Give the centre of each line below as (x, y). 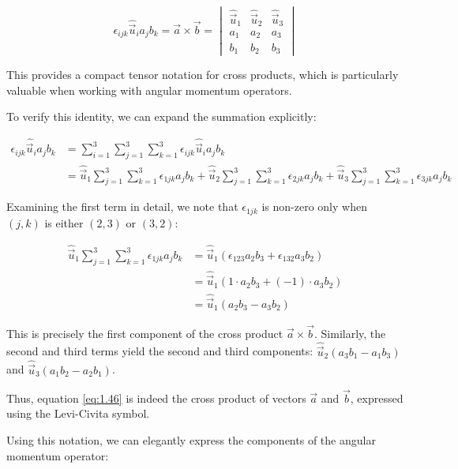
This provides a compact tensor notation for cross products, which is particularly (203, 75)
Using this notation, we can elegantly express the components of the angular (191, 439)
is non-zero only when (314, 206)
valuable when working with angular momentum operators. (149, 90)
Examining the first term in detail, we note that (122, 206)
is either (64, 222)
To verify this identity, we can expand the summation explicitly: (161, 116)
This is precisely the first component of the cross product (145, 333)
